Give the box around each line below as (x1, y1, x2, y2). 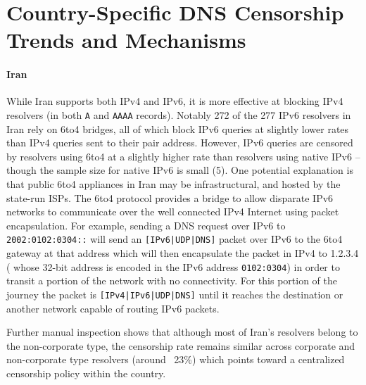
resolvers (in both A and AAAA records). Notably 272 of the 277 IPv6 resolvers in (6, 107, 351, 122)
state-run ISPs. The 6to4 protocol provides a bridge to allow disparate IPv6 (6, 190, 334, 205)
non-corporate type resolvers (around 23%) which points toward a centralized (6, 352, 345, 367)
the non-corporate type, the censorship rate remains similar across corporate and (6, 338, 355, 353)
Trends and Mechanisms (6, 25, 246, 54)
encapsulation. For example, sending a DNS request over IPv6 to (6, 217, 286, 232)
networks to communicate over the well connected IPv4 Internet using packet (6, 204, 339, 219)
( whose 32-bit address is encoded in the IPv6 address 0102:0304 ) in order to (6, 259, 340, 274)
